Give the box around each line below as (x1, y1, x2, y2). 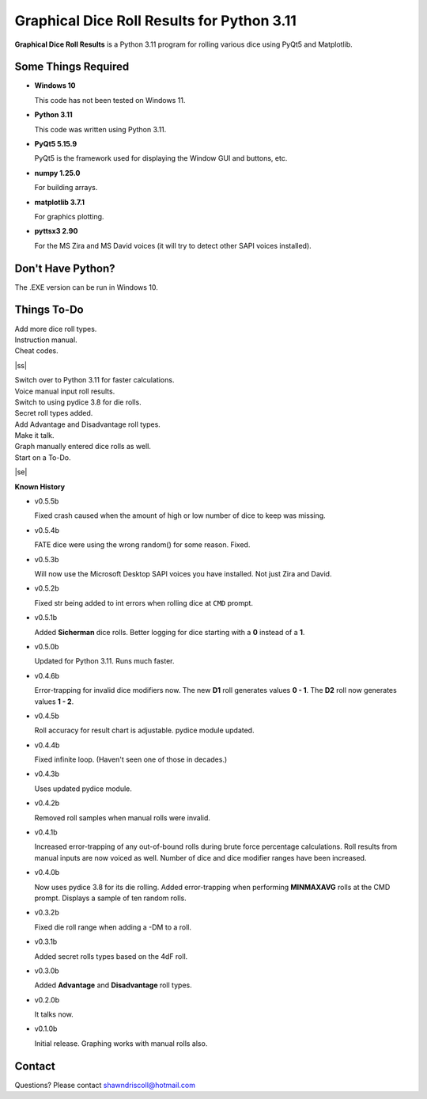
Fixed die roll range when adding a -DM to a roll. (34, 922, 192, 932)
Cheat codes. (14, 346, 59, 356)
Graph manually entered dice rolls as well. (14, 442, 152, 451)
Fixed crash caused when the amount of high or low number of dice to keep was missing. (34, 511, 326, 520)
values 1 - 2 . (34, 697, 74, 706)
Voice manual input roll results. (14, 386, 115, 396)
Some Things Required (14, 60, 130, 74)
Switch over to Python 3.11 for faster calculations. (14, 375, 175, 385)
